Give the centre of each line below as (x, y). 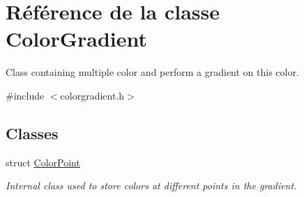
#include (25, 95)
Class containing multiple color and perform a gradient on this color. (152, 72)
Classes (32, 133)
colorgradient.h (92, 95)
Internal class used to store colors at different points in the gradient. (151, 186)
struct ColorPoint (43, 162)
